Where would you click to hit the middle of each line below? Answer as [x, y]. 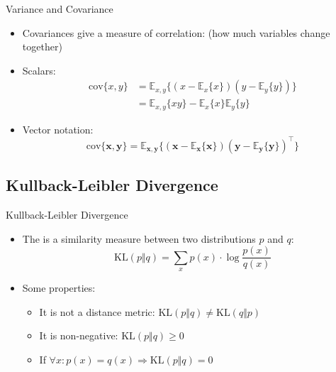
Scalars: [39, 70]
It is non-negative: [79, 335]
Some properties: [59, 288]
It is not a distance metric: [97, 311]
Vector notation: [58, 129]
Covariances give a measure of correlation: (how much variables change [176, 32]
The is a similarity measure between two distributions [139, 238]
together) [42, 46]
